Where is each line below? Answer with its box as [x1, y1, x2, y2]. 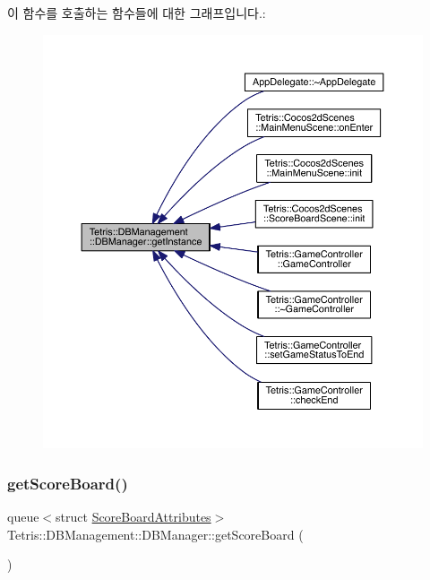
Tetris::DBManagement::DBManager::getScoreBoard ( [7, 524, 304, 543]
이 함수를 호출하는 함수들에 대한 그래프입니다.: [7, 4, 266, 22]
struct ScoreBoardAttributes [56, 507, 211, 526]
